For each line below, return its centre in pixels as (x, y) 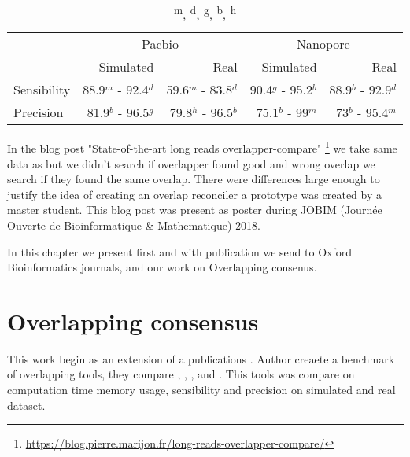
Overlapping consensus (133, 321)
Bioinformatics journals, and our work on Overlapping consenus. (162, 267)
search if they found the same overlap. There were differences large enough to (194, 179)
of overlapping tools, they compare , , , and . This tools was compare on (181, 374)
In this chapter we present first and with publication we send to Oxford (179, 251)
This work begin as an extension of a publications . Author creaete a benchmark (201, 358)
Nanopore (323, 44)
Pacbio (160, 44)
